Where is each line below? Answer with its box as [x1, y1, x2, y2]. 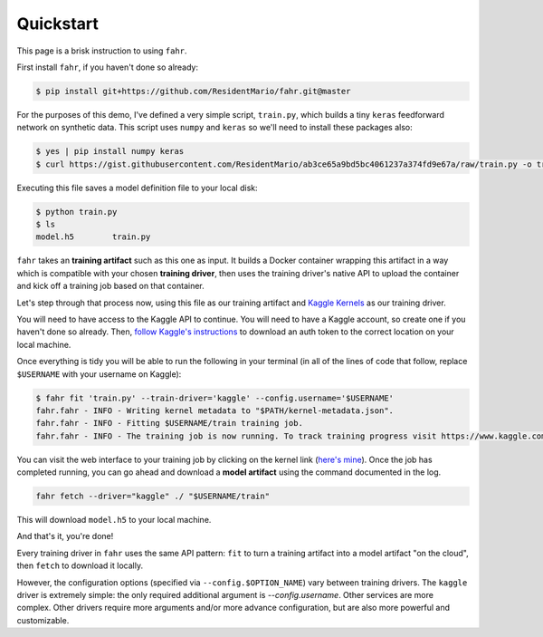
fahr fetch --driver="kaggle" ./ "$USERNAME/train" [35, 491, 271, 502]
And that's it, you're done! [16, 531, 114, 542]
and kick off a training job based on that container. [16, 281, 205, 292]
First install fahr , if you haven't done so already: [16, 62, 199, 72]
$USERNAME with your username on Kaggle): [16, 368, 182, 380]
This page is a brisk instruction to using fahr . [16, 45, 187, 56]
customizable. [16, 614, 70, 625]
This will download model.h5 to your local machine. [16, 515, 212, 526]
